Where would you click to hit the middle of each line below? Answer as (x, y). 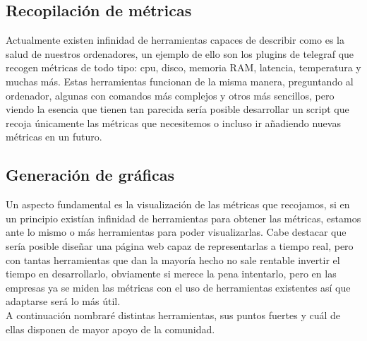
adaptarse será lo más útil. (63, 301)
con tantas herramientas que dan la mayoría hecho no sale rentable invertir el (173, 259)
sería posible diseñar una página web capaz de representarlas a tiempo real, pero (180, 245)
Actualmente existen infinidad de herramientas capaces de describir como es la (175, 40)
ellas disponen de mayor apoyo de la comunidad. (110, 329)
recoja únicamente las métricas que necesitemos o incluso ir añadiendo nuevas (173, 122)
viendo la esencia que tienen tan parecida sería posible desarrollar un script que (178, 109)
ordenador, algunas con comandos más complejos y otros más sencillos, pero (170, 95)
